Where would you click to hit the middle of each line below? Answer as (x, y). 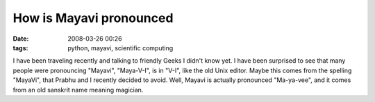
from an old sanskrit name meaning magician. (78, 90)
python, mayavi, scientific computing (120, 48)
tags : (20, 48)
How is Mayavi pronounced (93, 18)
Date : (21, 39)
